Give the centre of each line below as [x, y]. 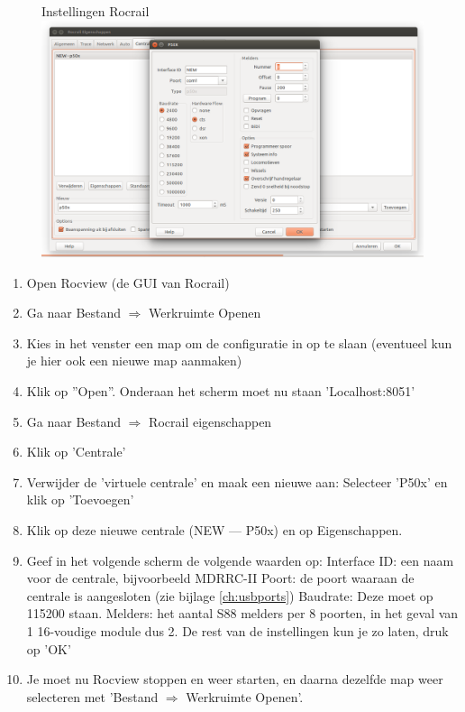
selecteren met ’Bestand [92, 696]
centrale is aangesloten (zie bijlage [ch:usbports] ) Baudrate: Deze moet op [230, 595]
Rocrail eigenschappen [210, 421]
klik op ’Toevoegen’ [80, 499]
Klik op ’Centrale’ [76, 452]
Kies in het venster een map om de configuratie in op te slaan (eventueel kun [239, 342]
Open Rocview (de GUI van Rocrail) [128, 282]
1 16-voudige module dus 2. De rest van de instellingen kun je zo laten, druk [237, 631]
